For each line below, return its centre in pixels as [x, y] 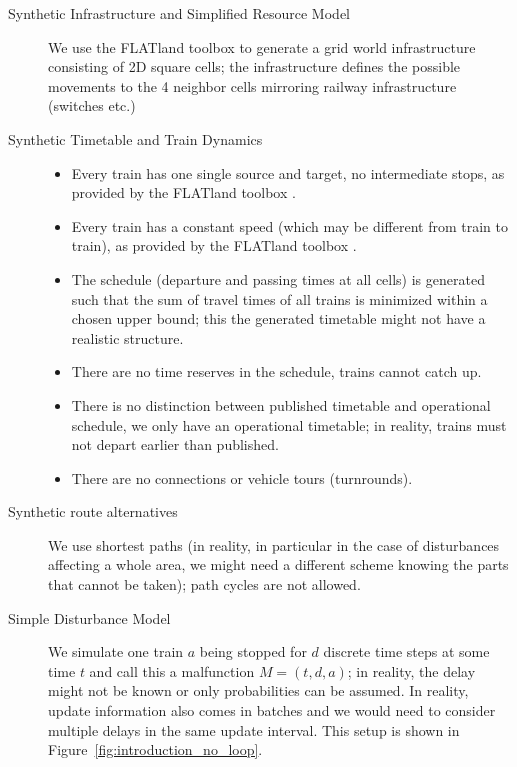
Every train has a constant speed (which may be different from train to [289, 225]
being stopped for [253, 651]
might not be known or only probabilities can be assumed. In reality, [258, 690]
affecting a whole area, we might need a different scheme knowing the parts [278, 564]
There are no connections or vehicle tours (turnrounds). [242, 477]
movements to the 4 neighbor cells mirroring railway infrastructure [252, 85]
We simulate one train [116, 651]
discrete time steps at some [406, 651]
